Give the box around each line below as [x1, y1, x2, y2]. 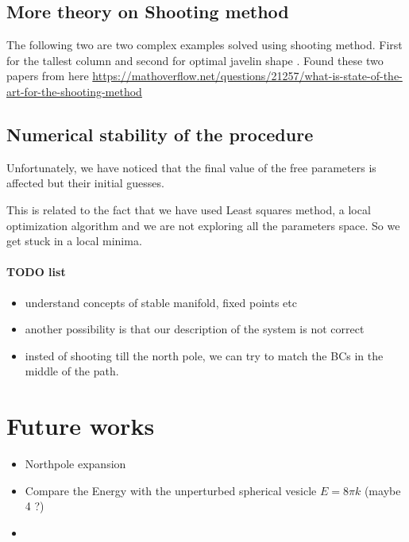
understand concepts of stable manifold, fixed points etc [25, 294, 297, 310]
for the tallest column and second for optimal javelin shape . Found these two [6, 52, 384, 68]
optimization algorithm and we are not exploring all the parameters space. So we [6, 217, 400, 233]
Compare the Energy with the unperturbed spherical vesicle [25, 482, 317, 498]
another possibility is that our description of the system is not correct [25, 321, 365, 337]
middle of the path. [25, 363, 119, 379]
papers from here [6, 67, 89, 84]
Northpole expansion [25, 456, 126, 472]
